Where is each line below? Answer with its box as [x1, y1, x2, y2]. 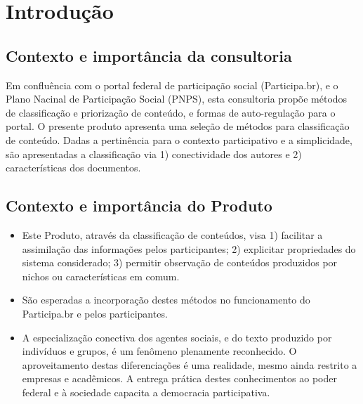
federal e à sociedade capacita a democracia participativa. [22, 384, 270, 399]
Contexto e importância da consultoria [6, 44, 292, 66]
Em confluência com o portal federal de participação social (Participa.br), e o [6, 77, 338, 92]
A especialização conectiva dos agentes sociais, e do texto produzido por [22, 330, 332, 344]
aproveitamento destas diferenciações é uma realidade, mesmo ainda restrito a [22, 357, 357, 372]
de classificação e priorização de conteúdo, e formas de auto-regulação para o [6, 105, 336, 119]
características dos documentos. [6, 160, 141, 175]
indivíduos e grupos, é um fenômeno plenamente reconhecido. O [22, 344, 297, 358]
